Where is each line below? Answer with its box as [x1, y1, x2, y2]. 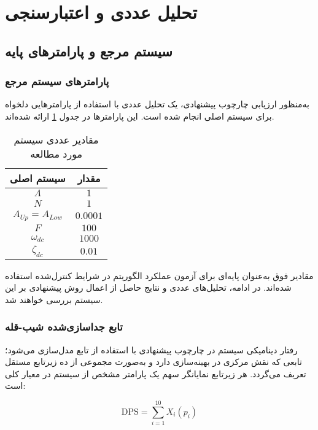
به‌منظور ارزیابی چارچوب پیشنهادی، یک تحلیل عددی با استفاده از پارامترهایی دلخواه [5, 98, 309, 110]
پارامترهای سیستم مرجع [5, 74, 109, 89]
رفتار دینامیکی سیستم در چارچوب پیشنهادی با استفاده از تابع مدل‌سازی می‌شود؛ [5, 343, 298, 356]
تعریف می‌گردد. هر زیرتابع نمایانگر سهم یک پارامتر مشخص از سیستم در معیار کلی [5, 367, 306, 380]
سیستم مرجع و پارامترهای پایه [5, 41, 173, 60]
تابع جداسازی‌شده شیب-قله [5, 319, 123, 334]
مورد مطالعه [30, 146, 82, 161]
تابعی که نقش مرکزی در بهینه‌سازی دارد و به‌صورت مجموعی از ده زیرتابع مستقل [5, 355, 302, 368]
